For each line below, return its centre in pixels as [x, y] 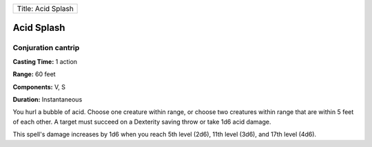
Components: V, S [39, 87]
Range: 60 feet [34, 74]
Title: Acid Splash [45, 9]
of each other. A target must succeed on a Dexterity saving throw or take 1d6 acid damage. [142, 122]
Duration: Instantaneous [48, 99]
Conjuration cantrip [46, 48]
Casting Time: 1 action [45, 61]
